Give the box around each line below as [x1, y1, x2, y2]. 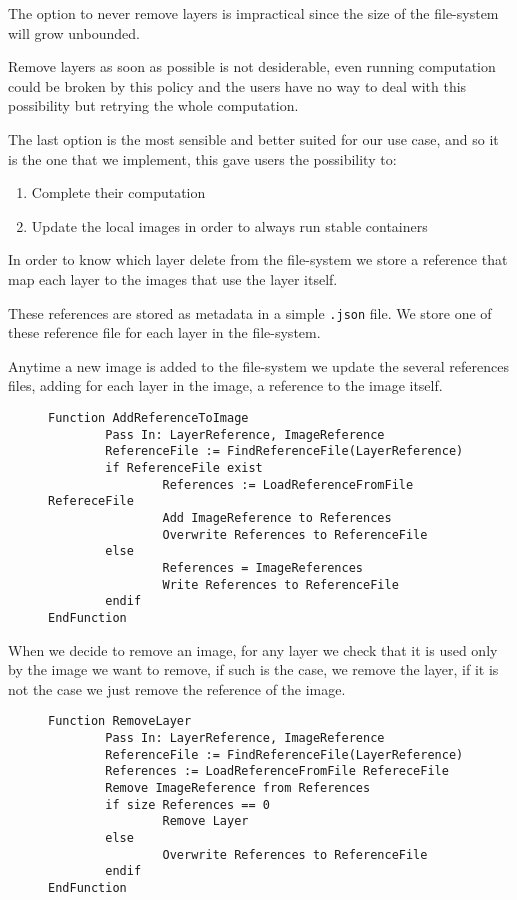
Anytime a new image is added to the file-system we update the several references [8, 355, 509, 376]
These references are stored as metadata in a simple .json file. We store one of [8, 302, 492, 323]
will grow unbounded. [8, 22, 140, 43]
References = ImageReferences [162, 560, 363, 575]
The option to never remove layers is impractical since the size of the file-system [8, 3, 499, 23]
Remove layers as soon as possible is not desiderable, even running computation [8, 56, 496, 77]
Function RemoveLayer [48, 714, 192, 729]
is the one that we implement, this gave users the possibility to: [8, 148, 397, 169]
